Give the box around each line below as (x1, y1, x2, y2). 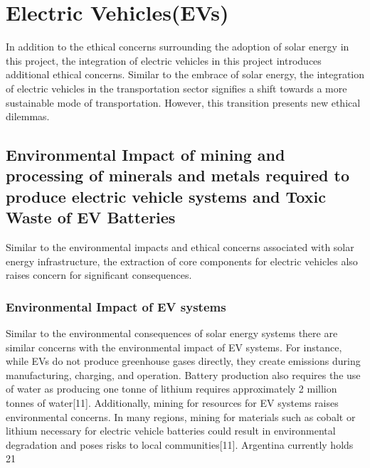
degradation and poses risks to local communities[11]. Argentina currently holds (6, 437, 354, 452)
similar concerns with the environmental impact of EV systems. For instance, (6, 339, 342, 354)
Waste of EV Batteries (6, 206, 176, 228)
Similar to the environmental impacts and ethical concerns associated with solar (6, 240, 354, 255)
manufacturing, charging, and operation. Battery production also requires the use (6, 367, 361, 382)
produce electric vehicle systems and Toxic (6, 185, 326, 207)
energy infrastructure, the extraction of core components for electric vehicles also (6, 253, 358, 268)
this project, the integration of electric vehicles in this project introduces (6, 53, 322, 68)
